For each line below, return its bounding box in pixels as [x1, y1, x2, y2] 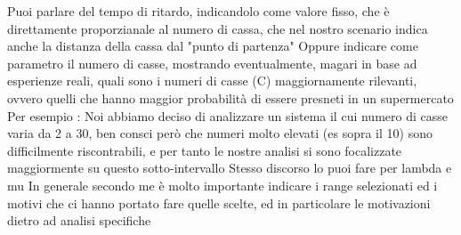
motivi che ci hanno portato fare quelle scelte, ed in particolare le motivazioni [7, 193, 431, 212]
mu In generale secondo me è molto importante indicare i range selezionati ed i [7, 175, 438, 194]
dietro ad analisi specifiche [7, 211, 151, 230]
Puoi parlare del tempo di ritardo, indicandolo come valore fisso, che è [7, 2, 390, 20]
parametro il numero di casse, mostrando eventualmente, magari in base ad [7, 53, 417, 72]
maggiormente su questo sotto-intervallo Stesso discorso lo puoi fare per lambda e [7, 158, 452, 177]
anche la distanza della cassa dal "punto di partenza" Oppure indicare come [7, 36, 418, 55]
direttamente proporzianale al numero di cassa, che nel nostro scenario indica [7, 19, 428, 37]
